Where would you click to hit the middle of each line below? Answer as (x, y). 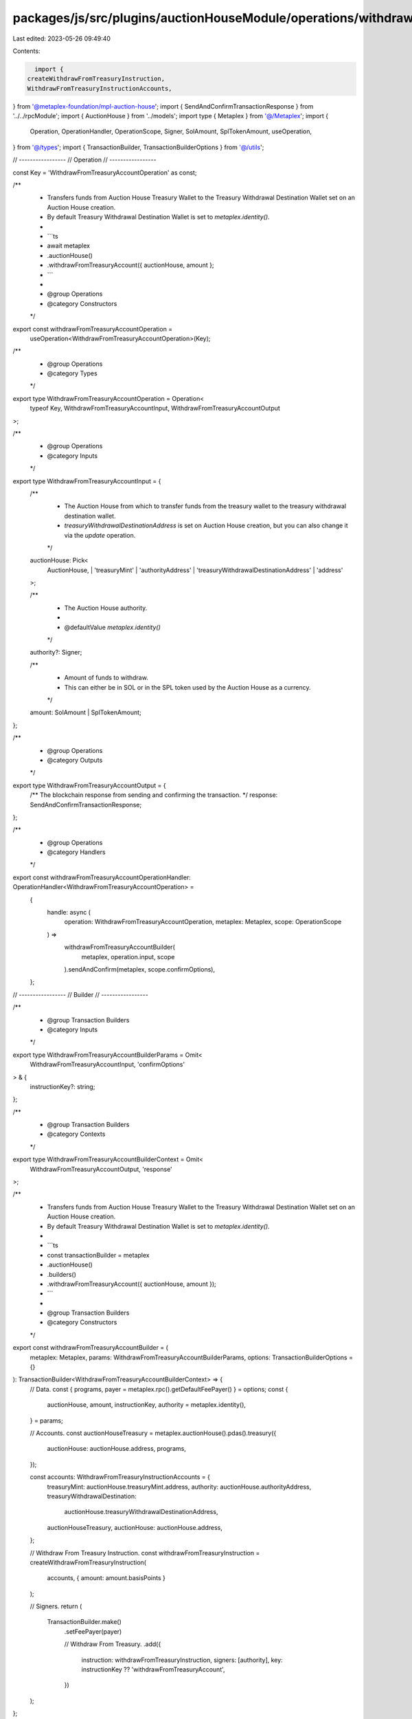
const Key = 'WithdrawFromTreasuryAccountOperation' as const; (105, 173)
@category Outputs (75, 760)
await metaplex (69, 246)
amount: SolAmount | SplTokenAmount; (86, 712)
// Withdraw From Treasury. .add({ (113, 1644)
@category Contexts (76, 1134)
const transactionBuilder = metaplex (99, 1255)
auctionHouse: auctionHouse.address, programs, (117, 1449)
